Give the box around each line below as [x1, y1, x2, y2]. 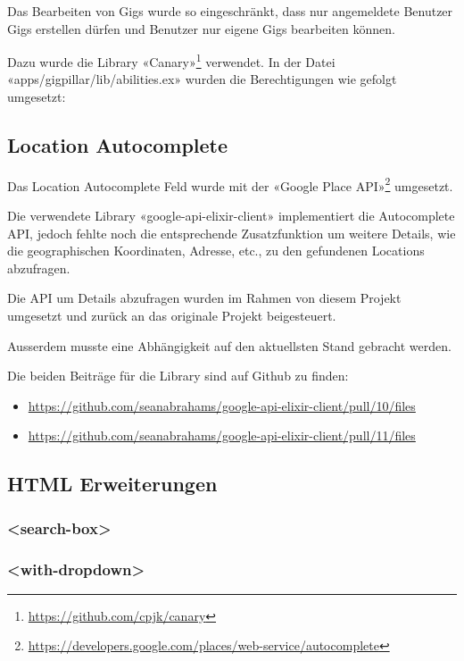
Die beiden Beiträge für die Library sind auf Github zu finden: [7, 366, 349, 385]
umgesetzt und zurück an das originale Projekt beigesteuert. [7, 306, 336, 325]
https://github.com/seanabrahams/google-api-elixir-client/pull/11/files [28, 426, 416, 445]
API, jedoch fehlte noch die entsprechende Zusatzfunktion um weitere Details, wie [7, 223, 456, 242]
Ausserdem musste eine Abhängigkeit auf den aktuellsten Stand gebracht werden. [7, 336, 452, 355]
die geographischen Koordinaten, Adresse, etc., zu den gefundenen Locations [7, 241, 425, 260]
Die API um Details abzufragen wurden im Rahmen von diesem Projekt [7, 289, 402, 307]
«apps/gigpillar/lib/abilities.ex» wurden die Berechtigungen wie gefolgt [7, 70, 397, 88]
